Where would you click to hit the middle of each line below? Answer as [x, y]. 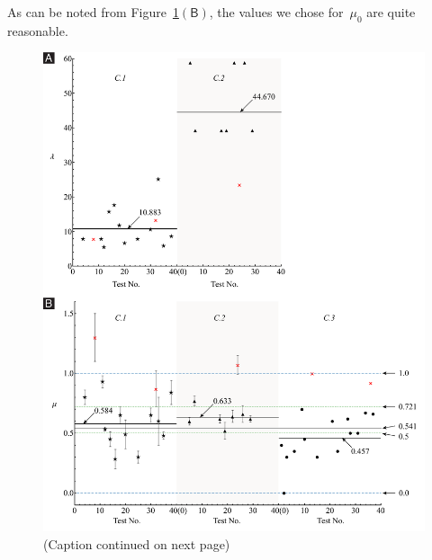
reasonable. [38, 30]
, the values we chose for [276, 12]
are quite [391, 12]
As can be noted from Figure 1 [93, 12]
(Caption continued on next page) [137, 543]
